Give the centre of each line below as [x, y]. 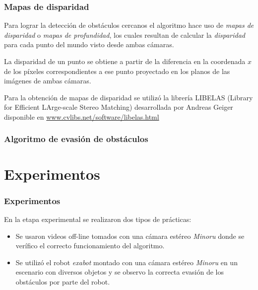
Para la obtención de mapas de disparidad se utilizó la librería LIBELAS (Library [129, 97]
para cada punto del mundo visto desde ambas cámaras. [89, 44]
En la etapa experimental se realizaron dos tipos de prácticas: [98, 219]
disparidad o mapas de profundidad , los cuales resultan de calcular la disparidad [125, 35]
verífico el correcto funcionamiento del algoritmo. [90, 246]
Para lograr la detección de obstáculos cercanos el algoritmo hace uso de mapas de [129, 25]
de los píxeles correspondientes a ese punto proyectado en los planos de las [117, 71]
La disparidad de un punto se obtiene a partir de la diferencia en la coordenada [125, 61]
